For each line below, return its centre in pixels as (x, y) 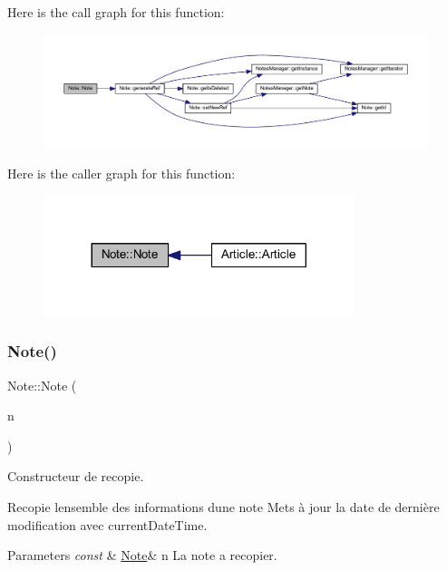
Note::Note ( (42, 385)
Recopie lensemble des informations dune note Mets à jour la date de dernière (223, 507)
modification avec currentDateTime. (107, 524)
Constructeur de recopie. (76, 476)
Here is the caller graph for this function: (121, 173)
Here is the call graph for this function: (116, 12)
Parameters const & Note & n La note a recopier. (142, 555)
